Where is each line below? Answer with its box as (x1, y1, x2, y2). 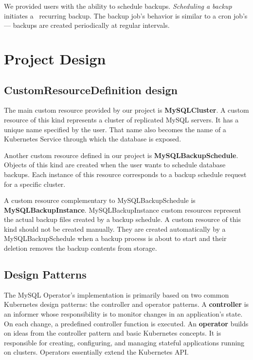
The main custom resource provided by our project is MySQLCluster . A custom (4, 105, 249, 115)
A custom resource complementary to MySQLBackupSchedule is (4, 195, 196, 205)
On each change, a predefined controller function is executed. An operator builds (4, 318, 249, 328)
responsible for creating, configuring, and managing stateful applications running (4, 337, 245, 347)
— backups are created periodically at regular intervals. (4, 20, 170, 30)
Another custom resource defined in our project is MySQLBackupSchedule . (4, 150, 238, 160)
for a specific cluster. (4, 179, 66, 189)
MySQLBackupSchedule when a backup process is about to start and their (4, 233, 227, 243)
